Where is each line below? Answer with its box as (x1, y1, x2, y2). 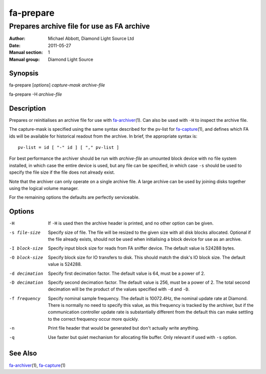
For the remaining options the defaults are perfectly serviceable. (9, 194, 140, 200)
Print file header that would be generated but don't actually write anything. (48, 325, 199, 331)
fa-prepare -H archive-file (9, 91, 63, 97)
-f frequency (9, 296, 41, 301)
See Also (9, 349, 37, 358)
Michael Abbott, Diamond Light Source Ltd (48, 36, 134, 41)
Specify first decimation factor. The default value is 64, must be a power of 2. (48, 270, 205, 276)
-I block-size (9, 246, 43, 251)
